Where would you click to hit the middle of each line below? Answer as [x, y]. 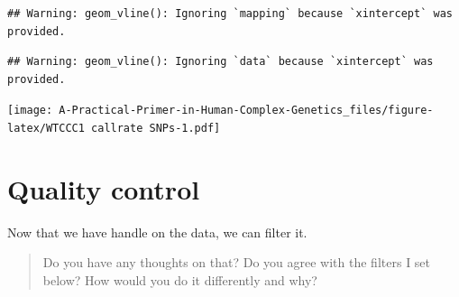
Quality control [104, 188]
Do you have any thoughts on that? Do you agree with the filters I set [237, 262]
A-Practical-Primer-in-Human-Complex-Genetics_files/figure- [246, 111]
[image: [30, 111]
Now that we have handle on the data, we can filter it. [157, 232]
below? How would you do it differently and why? [180, 280]
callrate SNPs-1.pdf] [156, 129]
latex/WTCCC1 [46, 129]
